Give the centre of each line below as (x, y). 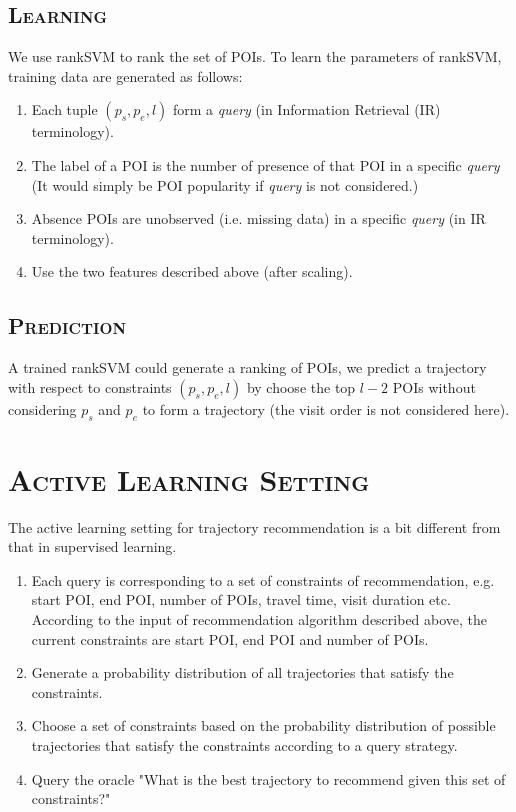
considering (42, 408)
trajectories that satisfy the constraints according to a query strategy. (244, 745)
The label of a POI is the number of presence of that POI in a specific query (265, 164)
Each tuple (64, 109)
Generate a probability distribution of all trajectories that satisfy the (242, 672)
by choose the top (301, 386)
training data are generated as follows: (125, 75)
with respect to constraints (90, 386)
